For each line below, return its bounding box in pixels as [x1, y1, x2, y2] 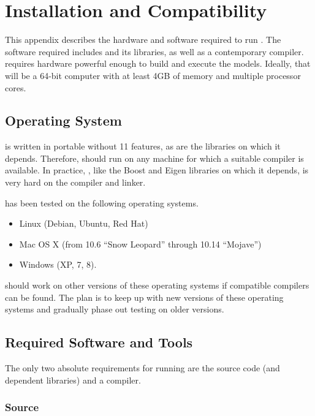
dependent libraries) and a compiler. [5, 373, 141, 386]
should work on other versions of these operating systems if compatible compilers [5, 279, 309, 292]
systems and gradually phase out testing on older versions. [5, 303, 224, 316]
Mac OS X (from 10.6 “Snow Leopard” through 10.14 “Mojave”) [19, 237, 262, 250]
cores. [5, 81, 26, 94]
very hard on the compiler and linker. [5, 176, 146, 189]
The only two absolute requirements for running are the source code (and [5, 361, 280, 374]
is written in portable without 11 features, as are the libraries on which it [5, 140, 281, 153]
